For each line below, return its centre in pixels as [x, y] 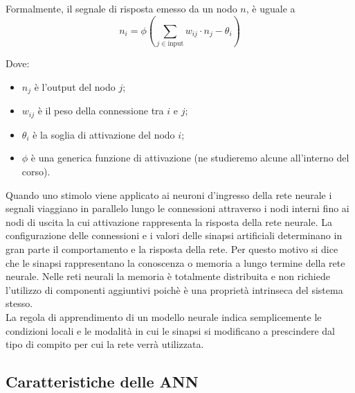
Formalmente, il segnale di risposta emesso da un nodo [121, 8]
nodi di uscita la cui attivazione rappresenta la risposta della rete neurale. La [169, 221]
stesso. [19, 303]
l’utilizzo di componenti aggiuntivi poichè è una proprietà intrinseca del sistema [174, 289]
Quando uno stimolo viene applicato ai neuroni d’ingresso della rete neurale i [169, 194]
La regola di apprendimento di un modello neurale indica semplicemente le [164, 316]
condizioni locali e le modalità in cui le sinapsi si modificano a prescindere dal [170, 330]
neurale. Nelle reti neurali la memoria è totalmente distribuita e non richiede [168, 276]
